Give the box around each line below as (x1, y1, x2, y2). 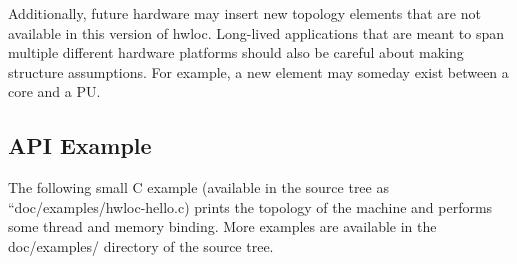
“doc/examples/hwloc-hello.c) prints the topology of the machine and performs (8, 196, 493, 217)
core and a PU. (8, 81, 101, 102)
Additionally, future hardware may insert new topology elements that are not (8, 3, 481, 23)
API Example (8, 130, 152, 161)
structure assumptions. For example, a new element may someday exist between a (8, 61, 509, 82)
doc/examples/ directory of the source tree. (8, 235, 274, 256)
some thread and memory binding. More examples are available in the (8, 216, 437, 237)
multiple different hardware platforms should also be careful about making (8, 42, 464, 63)
